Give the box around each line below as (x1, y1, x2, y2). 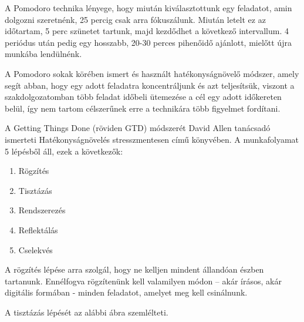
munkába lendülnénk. (5, 48, 82, 60)
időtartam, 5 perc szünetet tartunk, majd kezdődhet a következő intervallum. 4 (5, 25, 289, 37)
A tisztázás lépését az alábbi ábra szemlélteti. (5, 306, 168, 318)
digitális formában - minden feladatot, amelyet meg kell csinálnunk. (5, 286, 248, 298)
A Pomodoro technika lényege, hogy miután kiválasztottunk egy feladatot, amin (5, 2, 292, 14)
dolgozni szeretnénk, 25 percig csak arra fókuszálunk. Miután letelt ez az (5, 13, 266, 25)
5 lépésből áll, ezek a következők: (5, 145, 123, 157)
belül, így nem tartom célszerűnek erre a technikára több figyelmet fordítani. (5, 102, 281, 114)
